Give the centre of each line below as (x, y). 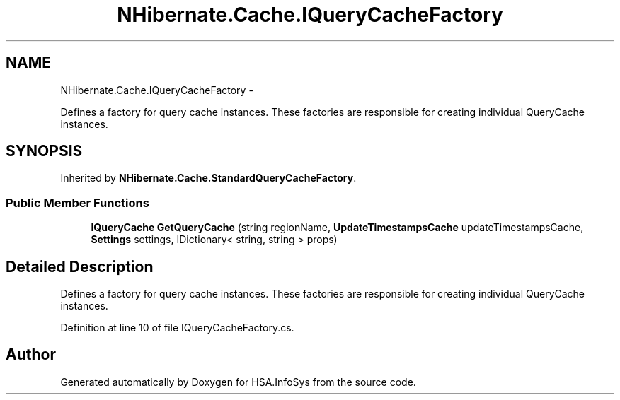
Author (31, 355)
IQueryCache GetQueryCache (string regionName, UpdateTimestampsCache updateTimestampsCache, (337, 228)
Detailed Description (80, 266)
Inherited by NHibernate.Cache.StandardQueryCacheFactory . (208, 178)
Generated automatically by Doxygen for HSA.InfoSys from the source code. (238, 382)
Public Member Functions (77, 202)
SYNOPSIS (44, 151)
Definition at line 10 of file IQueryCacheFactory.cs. (177, 328)
